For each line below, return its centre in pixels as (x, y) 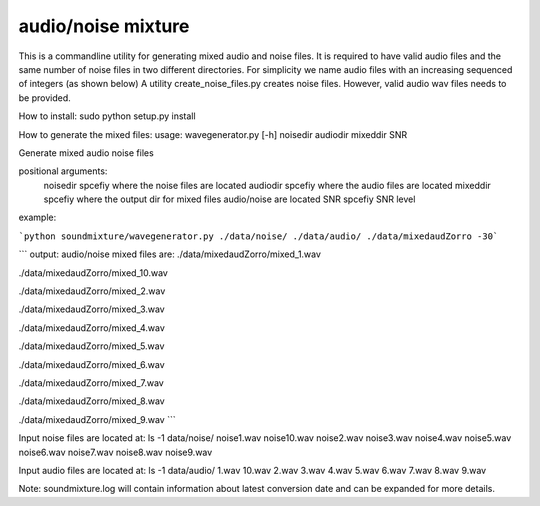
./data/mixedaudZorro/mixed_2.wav (92, 291)
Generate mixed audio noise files (86, 152)
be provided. (45, 97)
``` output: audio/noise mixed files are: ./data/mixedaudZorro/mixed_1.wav (170, 254)
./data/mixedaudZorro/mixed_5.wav (91, 346)
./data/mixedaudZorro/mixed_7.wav (91, 382)
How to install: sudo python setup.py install (107, 116)
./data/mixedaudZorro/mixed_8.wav (91, 401)
